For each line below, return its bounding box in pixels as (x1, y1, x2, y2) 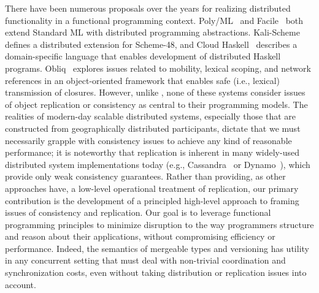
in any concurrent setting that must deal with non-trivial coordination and (5, 254, 286, 267)
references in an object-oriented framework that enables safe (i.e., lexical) (5, 74, 280, 86)
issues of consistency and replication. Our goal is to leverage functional (5, 206, 271, 219)
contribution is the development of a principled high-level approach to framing (5, 194, 299, 207)
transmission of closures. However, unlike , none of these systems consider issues (5, 86, 306, 99)
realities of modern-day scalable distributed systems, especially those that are (5, 110, 296, 123)
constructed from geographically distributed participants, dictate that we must (5, 121, 301, 134)
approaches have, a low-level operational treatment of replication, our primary (5, 181, 299, 194)
